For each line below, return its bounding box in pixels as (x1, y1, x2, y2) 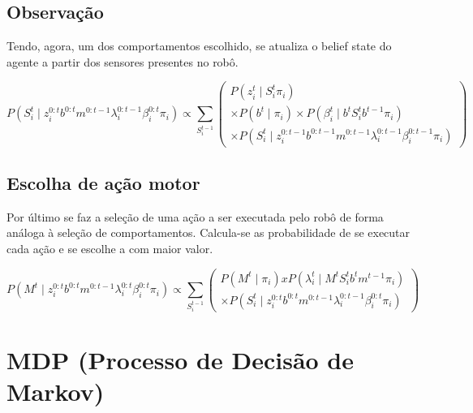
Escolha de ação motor (6, 170, 200, 195)
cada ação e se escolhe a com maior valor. (6, 239, 213, 256)
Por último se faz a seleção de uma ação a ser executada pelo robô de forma (6, 208, 384, 225)
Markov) (6, 375, 105, 408)
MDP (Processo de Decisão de (6, 342, 355, 376)
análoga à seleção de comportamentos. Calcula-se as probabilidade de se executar (6, 224, 411, 241)
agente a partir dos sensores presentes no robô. (6, 53, 239, 70)
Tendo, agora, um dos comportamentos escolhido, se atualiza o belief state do (6, 37, 392, 54)
